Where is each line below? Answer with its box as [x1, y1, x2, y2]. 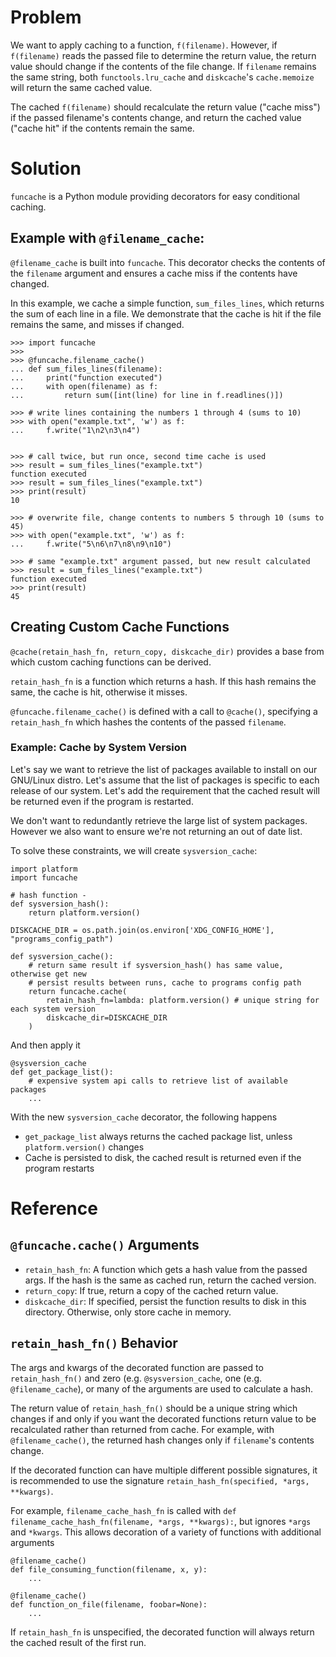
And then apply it [10, 1039, 81, 1051]
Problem [10, 6, 82, 29]
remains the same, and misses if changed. [10, 318, 185, 330]
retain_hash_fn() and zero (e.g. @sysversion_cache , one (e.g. [10, 1372, 263, 1384]
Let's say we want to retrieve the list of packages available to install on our [10, 763, 318, 775]
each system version [10, 1004, 97, 1014]
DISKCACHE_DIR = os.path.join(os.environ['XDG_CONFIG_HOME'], [10, 925, 275, 935]
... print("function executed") [10, 372, 163, 383]
